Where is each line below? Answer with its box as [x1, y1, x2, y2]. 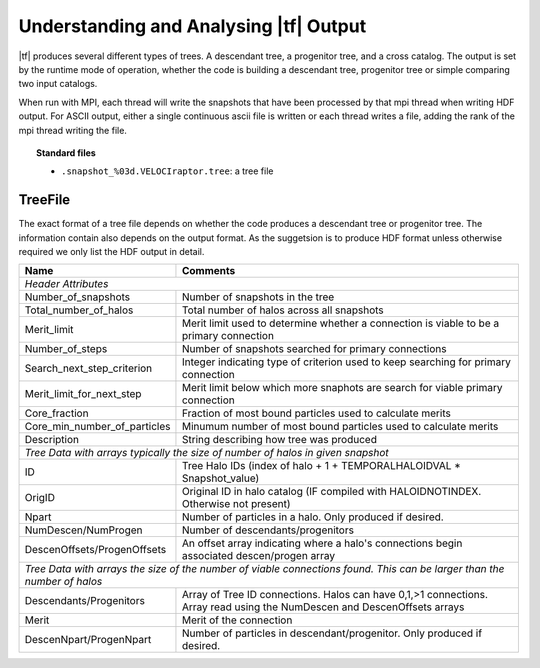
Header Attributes [24, 277, 109, 291]
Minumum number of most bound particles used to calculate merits [181, 420, 499, 434]
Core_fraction [24, 406, 89, 420]
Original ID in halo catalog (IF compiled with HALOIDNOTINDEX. [181, 485, 482, 499]
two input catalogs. [18, 78, 98, 90]
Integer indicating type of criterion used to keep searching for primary [181, 355, 512, 369]
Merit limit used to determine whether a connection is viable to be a [181, 316, 500, 330]
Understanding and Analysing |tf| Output [18, 15, 367, 37]
